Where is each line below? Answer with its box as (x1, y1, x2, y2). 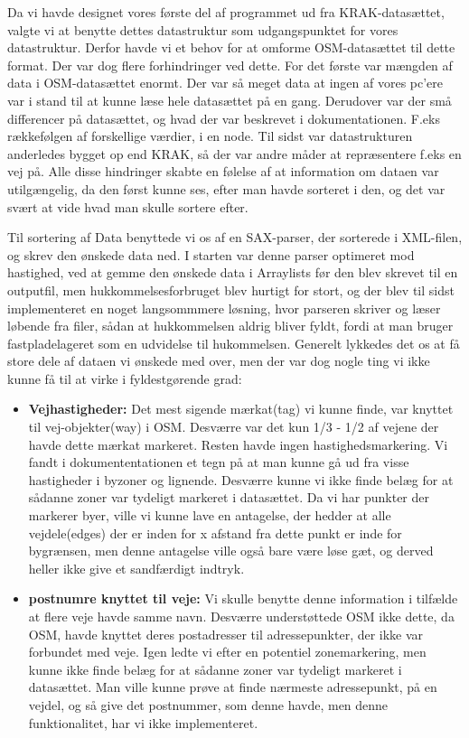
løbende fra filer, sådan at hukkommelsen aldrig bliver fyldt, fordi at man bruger (7, 316, 454, 335)
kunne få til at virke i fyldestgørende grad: (7, 369, 242, 388)
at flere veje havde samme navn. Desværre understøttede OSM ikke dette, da (28, 607, 455, 625)
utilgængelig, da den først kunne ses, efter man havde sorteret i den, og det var (7, 179, 446, 198)
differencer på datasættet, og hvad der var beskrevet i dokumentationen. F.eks (7, 108, 440, 127)
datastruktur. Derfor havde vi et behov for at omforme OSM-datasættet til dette (7, 38, 455, 57)
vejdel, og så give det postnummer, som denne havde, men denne (28, 695, 389, 714)
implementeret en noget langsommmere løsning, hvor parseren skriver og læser (7, 298, 441, 317)
